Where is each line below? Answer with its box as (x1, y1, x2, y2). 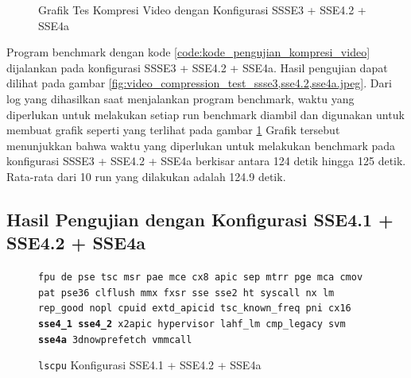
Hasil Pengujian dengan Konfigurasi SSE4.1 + (6, 206, 394, 231)
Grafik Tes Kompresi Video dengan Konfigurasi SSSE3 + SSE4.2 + (38, 2, 366, 17)
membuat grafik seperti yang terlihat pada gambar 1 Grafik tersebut (6, 121, 340, 138)
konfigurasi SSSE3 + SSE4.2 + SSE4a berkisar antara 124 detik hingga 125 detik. (6, 152, 406, 169)
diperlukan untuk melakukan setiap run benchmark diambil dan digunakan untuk (6, 106, 405, 122)
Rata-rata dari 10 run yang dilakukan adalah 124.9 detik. (6, 168, 286, 184)
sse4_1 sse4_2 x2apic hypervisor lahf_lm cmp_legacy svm (38, 318, 346, 330)
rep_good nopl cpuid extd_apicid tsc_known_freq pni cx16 (38, 303, 351, 314)
